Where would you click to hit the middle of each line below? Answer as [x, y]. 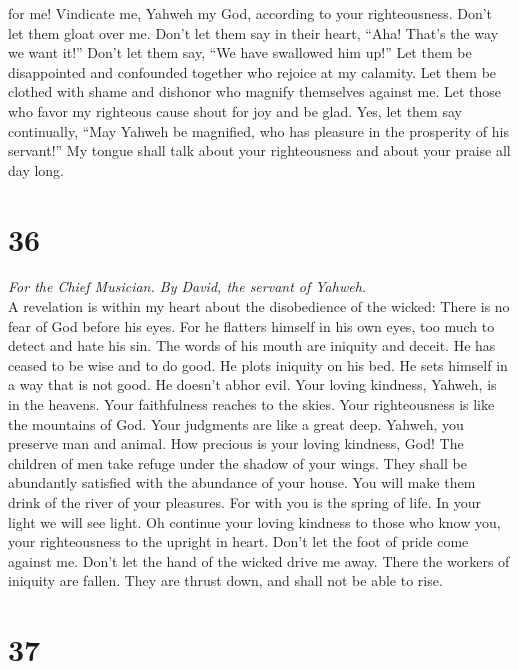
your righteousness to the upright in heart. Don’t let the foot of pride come [238, 541]
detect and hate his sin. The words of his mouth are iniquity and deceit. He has [252, 345]
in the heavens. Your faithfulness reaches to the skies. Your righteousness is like [251, 404]
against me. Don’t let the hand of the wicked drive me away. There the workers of [259, 560]
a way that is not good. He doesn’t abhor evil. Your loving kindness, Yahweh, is [252, 384]
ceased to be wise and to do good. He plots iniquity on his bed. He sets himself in [258, 364]
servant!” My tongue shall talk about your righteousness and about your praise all [259, 150]
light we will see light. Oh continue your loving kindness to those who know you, [254, 521]
